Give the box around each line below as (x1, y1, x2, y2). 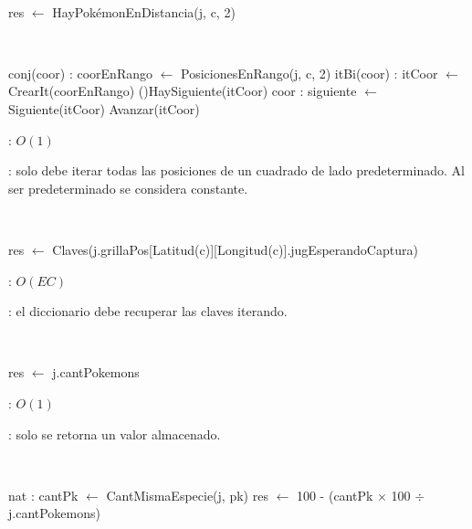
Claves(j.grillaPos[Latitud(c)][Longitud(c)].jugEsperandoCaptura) (52, 239, 418, 259)
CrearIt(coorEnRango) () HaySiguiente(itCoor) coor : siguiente (8, 81, 357, 101)
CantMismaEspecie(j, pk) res (106, 485, 268, 504)
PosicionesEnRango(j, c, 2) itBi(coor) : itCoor (181, 63, 438, 82)
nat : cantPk (8, 485, 79, 504)
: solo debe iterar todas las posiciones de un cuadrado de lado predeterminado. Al (8, 161, 465, 180)
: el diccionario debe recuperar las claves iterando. (8, 302, 288, 321)
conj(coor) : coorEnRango (8, 63, 152, 82)
